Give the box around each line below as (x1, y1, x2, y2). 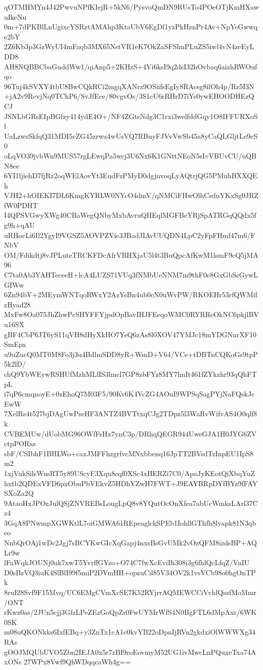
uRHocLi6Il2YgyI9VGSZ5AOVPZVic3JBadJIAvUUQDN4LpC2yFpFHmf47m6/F (4, 229, 255, 240)
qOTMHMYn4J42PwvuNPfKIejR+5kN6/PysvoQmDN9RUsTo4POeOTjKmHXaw (4, 2, 259, 12)
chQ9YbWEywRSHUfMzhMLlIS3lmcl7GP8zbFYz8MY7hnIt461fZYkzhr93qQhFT (4, 368, 257, 379)
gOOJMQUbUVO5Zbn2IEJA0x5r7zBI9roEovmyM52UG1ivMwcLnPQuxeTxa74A (4, 646, 256, 657)
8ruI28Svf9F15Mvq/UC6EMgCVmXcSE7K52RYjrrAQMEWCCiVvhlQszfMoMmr (4, 587, 257, 598)
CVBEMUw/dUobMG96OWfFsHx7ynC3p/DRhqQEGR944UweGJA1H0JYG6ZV (4, 428, 257, 439)
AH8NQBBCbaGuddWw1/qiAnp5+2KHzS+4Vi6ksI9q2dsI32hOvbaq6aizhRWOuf (4, 61, 257, 71)
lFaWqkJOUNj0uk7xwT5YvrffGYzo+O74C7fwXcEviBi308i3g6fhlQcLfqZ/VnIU (4, 557, 250, 568)
